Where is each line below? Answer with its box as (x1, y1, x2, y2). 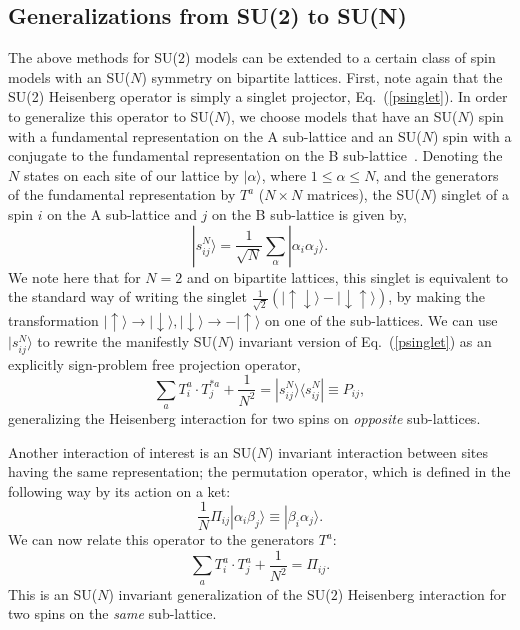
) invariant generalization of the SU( (108, 583, 331, 604)
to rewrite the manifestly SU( (37, 331, 218, 352)
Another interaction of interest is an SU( (8, 441, 257, 462)
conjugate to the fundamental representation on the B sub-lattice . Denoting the (8, 145, 503, 166)
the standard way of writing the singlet (8, 286, 248, 307)
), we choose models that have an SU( (225, 105, 458, 126)
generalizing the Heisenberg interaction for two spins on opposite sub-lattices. (8, 407, 481, 428)
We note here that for (8, 266, 141, 287)
